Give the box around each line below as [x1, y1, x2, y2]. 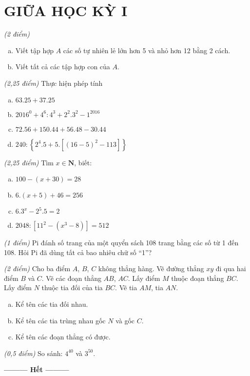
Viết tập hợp [15, 45, 54, 55]
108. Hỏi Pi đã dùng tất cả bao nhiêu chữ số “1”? [4, 247, 152, 257]
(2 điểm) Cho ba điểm [4, 263, 71, 274]
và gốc [115, 315, 135, 325]
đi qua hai [215, 263, 246, 274]
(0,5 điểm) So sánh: [4, 348, 63, 358]
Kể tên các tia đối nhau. [15, 299, 88, 309]
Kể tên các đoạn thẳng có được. [15, 332, 111, 342]
